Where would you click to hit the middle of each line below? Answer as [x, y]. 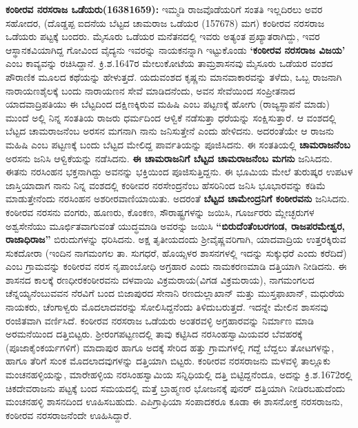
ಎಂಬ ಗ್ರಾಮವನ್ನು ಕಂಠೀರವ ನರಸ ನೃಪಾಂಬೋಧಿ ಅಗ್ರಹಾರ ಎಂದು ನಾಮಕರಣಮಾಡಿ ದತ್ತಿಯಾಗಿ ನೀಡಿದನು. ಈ [176, 266]
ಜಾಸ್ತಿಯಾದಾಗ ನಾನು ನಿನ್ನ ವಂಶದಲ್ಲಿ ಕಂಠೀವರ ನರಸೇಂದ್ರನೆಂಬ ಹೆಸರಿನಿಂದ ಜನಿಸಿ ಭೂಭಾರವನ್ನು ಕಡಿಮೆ [166, 185]
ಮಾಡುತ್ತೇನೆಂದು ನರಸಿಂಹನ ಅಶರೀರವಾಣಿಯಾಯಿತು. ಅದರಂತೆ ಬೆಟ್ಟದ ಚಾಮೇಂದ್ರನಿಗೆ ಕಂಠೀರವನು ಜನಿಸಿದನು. [178, 198]
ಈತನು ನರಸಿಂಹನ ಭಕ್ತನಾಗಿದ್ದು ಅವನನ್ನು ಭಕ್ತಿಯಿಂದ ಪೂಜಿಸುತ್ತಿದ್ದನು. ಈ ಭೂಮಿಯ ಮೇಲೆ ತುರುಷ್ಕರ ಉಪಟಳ [179, 172]
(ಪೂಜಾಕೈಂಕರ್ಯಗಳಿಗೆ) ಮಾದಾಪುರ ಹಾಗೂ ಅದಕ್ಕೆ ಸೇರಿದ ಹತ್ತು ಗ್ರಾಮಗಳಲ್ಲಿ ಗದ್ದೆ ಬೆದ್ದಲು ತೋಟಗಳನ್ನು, [170, 347]
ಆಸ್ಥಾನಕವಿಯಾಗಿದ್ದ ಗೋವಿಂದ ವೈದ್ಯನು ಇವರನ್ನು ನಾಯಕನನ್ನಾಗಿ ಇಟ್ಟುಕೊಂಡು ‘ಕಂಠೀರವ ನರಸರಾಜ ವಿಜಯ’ [176, 49]
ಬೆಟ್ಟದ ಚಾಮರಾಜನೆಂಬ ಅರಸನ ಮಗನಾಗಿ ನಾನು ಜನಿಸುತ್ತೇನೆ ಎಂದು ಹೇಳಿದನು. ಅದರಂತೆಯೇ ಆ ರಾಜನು [170, 131]
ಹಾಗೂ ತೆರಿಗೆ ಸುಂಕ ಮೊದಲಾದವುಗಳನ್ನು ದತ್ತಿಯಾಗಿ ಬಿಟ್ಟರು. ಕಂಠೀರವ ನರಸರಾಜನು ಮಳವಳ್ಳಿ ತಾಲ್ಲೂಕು [168, 361]
